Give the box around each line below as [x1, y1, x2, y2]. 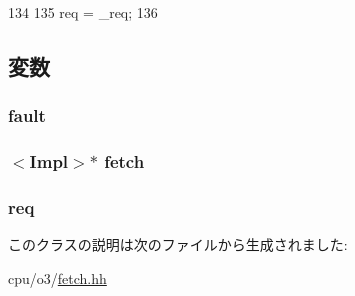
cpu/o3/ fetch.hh [8, 267, 107, 288]
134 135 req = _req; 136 [8, 2, 158, 22]
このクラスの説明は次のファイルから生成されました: [8, 234, 348, 255]
